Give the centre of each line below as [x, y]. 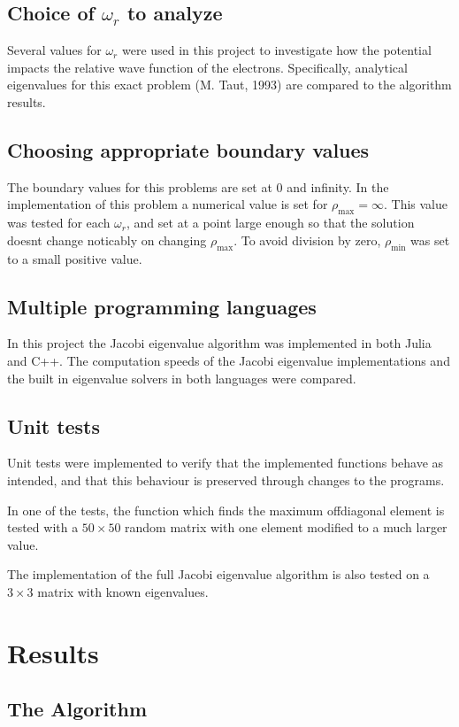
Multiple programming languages [162, 306]
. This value [416, 204]
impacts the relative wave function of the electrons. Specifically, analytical [207, 67]
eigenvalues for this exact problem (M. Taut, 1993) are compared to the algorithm [229, 85]
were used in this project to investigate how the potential [276, 50]
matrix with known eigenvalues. [123, 591]
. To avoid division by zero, [307, 240]
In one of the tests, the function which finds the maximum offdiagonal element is [226, 510]
